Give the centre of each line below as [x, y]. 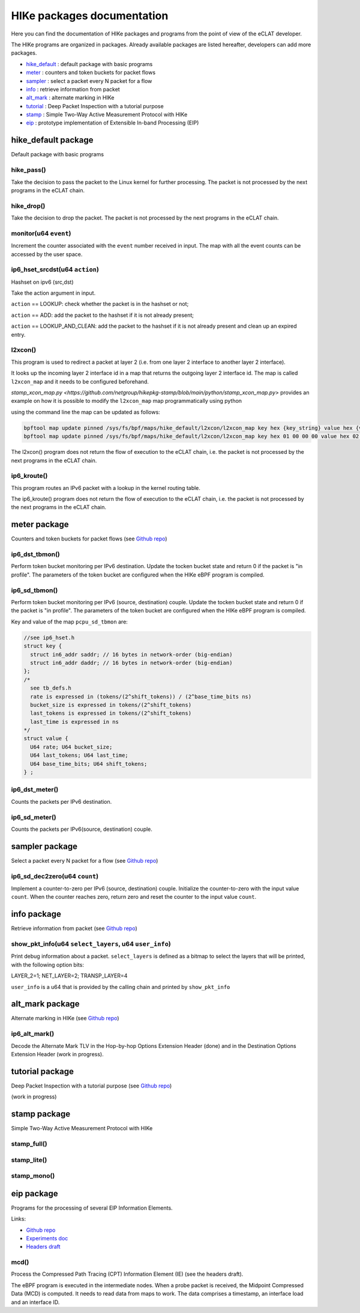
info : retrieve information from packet [73, 89]
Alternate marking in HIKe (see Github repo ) [65, 1018]
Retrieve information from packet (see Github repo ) [74, 928]
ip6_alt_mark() [33, 1034]
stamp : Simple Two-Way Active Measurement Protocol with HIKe [107, 115]
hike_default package [52, 140]
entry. [18, 334]
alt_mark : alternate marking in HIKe [70, 98]
